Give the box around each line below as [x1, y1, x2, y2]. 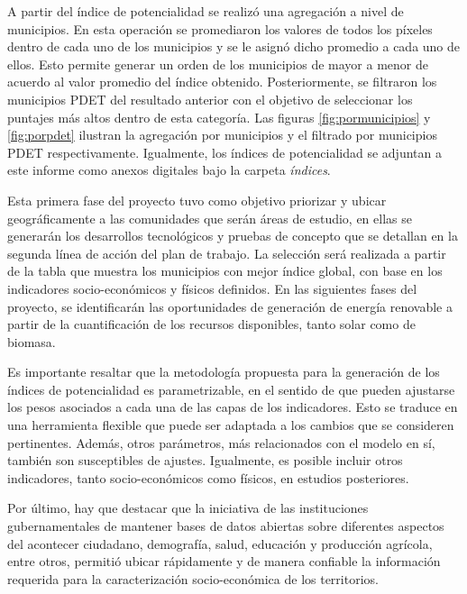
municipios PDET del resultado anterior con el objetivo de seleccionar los [7, 89, 413, 108]
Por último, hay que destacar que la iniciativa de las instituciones [7, 498, 369, 517]
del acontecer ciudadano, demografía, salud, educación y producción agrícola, [7, 534, 433, 553]
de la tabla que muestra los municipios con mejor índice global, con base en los [7, 261, 443, 280]
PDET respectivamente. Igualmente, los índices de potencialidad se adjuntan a [7, 142, 442, 161]
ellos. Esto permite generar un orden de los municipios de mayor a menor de [7, 54, 428, 73]
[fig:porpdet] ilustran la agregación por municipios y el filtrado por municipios [7, 125, 437, 144]
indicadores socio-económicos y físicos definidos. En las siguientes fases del [7, 279, 417, 297]
